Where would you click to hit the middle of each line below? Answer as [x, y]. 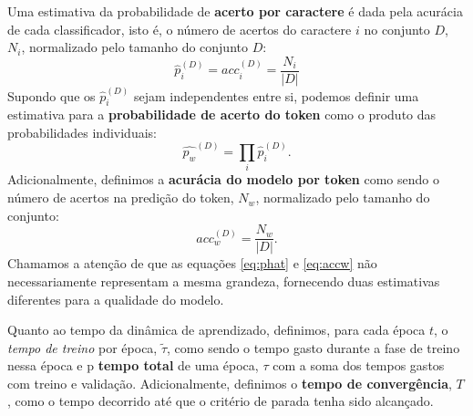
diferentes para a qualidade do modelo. [116, 299]
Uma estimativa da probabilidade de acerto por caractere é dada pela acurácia [235, 11]
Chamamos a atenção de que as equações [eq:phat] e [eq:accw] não [192, 263]
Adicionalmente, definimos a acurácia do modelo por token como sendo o [223, 179]
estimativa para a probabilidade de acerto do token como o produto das [222, 114]
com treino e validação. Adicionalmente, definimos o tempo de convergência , [230, 383]
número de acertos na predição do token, [121, 198]
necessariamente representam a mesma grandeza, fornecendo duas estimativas [224, 281]
